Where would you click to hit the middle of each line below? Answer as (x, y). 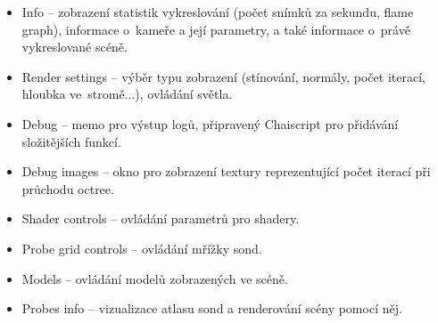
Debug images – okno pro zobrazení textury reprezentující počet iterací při (226, 171)
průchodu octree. (68, 188)
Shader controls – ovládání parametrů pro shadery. (161, 218)
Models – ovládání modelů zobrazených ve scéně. (155, 278)
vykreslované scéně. (74, 47)
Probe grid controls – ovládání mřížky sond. (142, 248)
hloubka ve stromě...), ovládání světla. (127, 94)
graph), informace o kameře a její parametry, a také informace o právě (216, 29)
